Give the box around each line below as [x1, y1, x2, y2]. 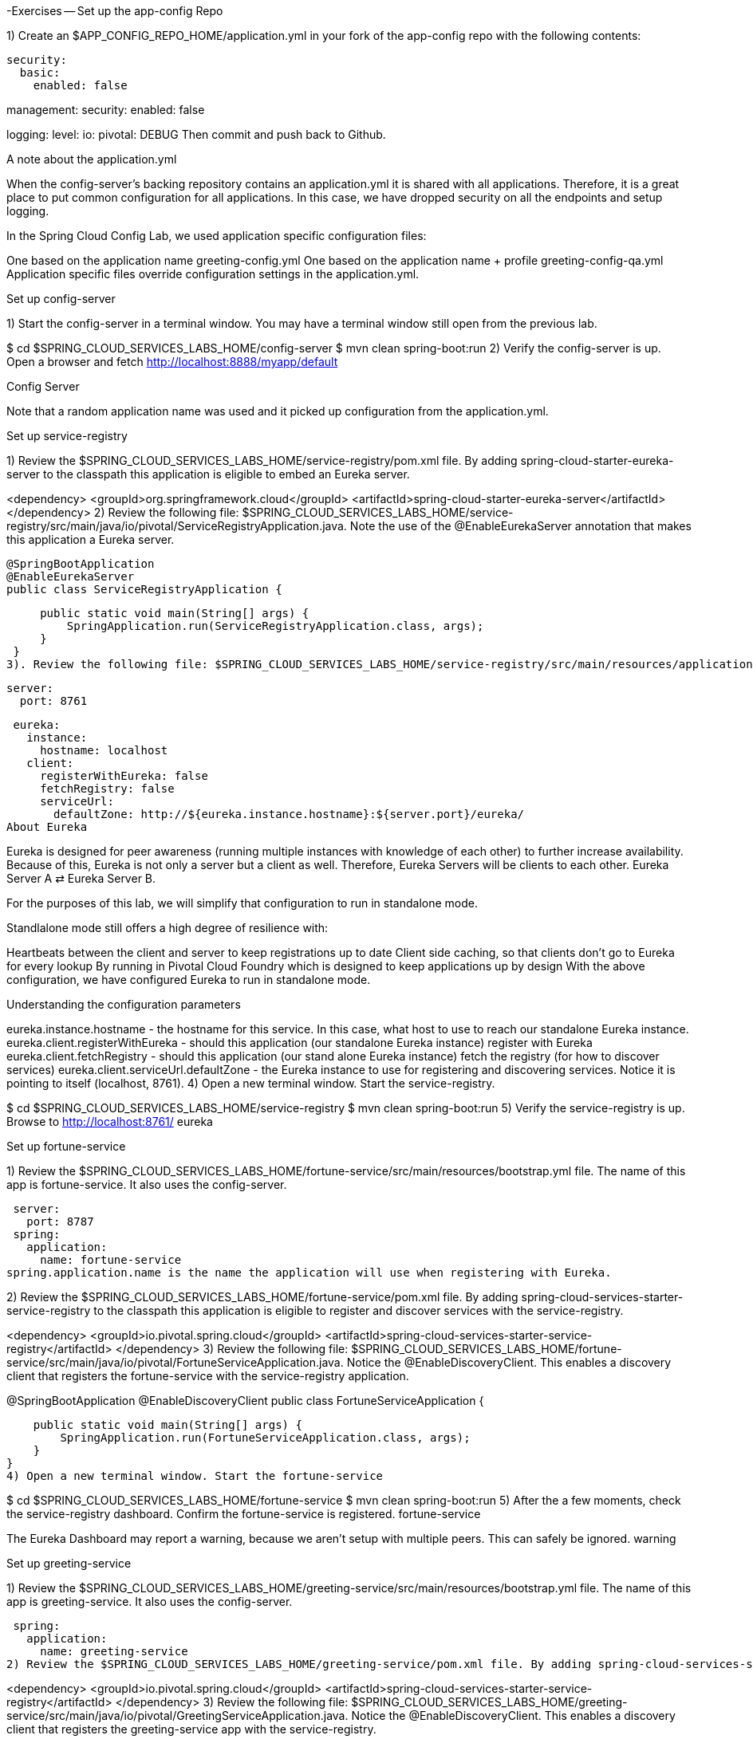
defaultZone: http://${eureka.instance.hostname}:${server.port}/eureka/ [53, 808, 525, 820]
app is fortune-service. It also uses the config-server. [6, 1178, 287, 1191]
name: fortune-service [40, 1253, 182, 1266]
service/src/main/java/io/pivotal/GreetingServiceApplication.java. [6, 1709, 349, 1722]
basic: [19, 66, 61, 79]
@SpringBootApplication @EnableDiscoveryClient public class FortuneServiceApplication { [6, 1394, 484, 1407]
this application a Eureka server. [6, 533, 175, 546]
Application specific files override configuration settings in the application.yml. [6, 267, 420, 281]
